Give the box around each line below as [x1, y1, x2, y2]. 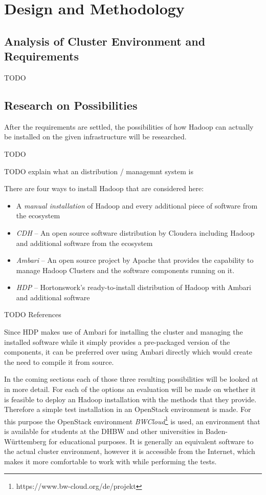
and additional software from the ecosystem [16, 237, 153, 248]
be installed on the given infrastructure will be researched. [4, 131, 187, 142]
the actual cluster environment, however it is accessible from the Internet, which [4, 446, 255, 457]
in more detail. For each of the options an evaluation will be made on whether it [4, 384, 256, 395]
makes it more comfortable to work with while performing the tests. [4, 456, 217, 466]
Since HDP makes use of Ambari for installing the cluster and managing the [4, 326, 243, 337]
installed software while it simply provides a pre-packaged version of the [4, 336, 230, 347]
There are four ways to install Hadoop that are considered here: [4, 183, 204, 194]
